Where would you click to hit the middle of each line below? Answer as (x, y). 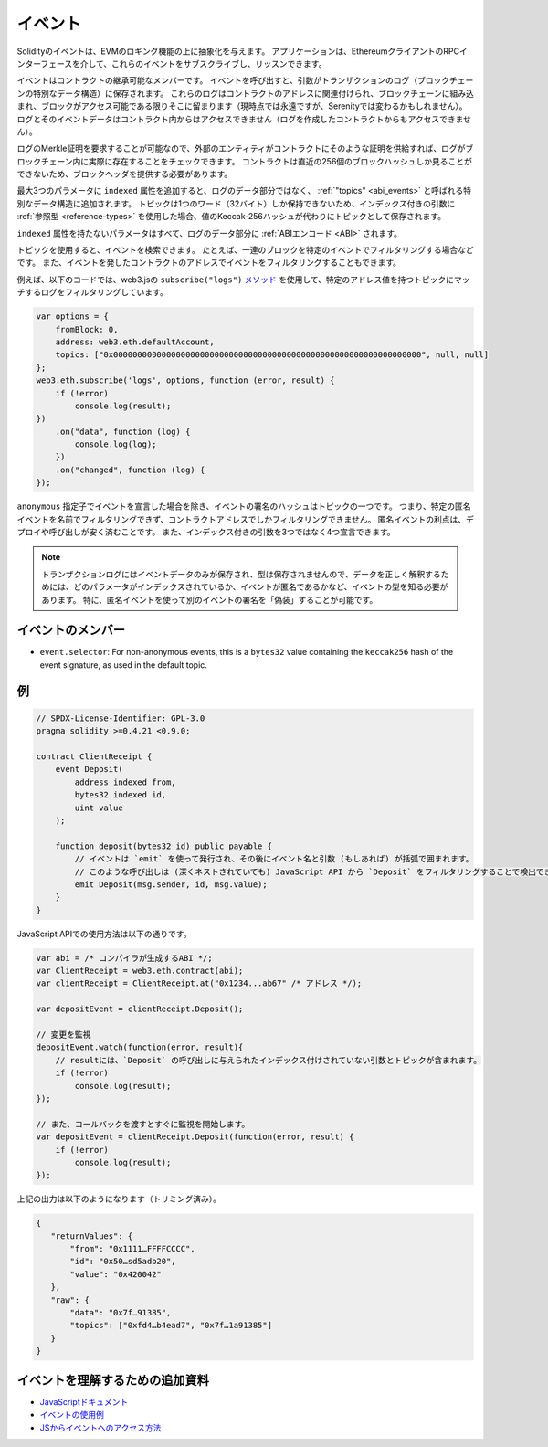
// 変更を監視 (63, 1035)
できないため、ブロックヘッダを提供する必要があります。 (125, 174)
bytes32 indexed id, (121, 795)
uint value (99, 808)
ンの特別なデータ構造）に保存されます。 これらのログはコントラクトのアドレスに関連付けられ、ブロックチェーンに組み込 (245, 93)
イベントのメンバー (71, 630)
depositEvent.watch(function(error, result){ (140, 1047)
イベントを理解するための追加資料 (113, 1380)
